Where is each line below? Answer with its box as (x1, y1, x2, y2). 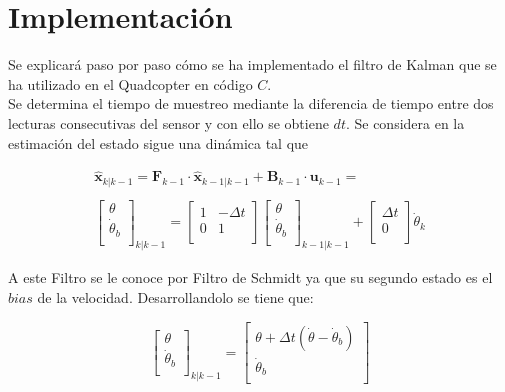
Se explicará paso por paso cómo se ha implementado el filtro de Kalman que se (8, 54, 497, 75)
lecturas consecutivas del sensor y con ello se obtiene (8, 112, 329, 133)
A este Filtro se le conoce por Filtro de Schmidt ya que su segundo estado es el (8, 267, 493, 288)
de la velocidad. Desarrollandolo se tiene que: (37, 287, 314, 308)
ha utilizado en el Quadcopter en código (8, 73, 253, 94)
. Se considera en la (345, 112, 465, 133)
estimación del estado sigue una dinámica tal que (8, 132, 309, 153)
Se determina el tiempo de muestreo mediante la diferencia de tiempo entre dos (8, 93, 494, 114)
